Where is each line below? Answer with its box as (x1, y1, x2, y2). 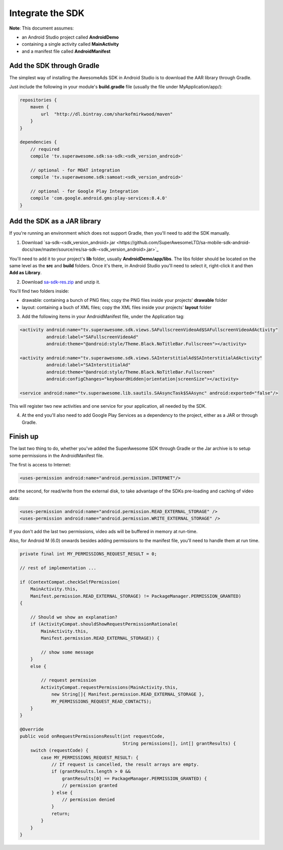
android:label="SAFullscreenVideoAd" (45, 334, 138, 339)
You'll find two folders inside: (9, 288, 69, 294)
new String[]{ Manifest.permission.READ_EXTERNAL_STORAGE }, (51, 692, 204, 697)
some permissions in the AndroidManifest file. (9, 452, 104, 458)
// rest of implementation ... (19, 565, 97, 571)
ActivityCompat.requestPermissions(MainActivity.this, (40, 685, 178, 690)
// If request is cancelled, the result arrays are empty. (51, 762, 199, 767)
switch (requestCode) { (30, 748, 88, 753)
